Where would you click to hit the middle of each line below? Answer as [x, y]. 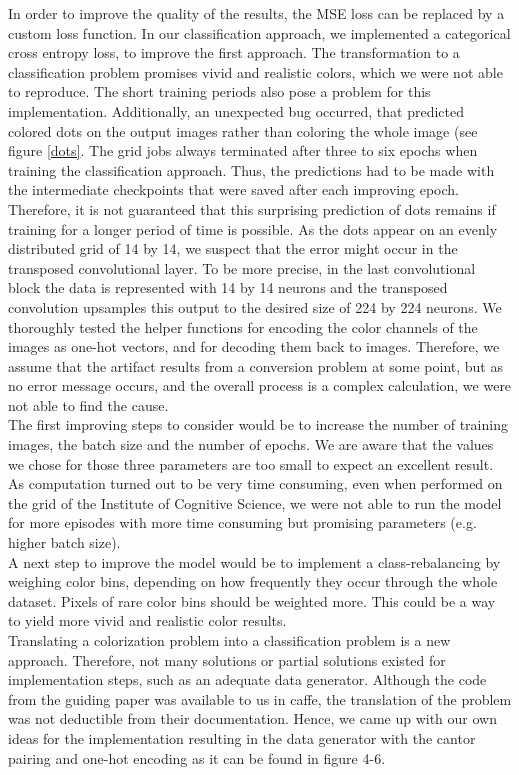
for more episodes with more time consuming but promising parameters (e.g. [242, 522]
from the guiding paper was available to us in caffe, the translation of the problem [260, 698]
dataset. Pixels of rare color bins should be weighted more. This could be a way [252, 600]
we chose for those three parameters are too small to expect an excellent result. [251, 463]
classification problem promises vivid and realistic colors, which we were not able [255, 71]
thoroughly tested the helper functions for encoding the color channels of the [243, 326]
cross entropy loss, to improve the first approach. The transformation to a [234, 52]
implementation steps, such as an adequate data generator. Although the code [247, 679]
